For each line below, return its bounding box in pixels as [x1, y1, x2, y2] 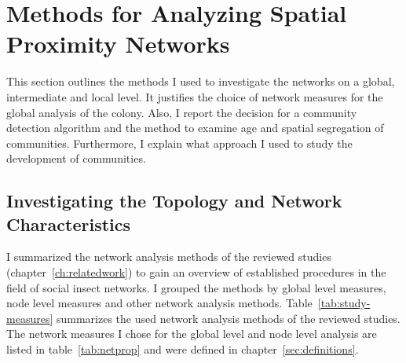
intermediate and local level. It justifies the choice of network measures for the [6, 88, 383, 104]
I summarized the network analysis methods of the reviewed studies [6, 248, 331, 265]
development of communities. [6, 150, 146, 167]
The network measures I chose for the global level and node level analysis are [6, 325, 377, 342]
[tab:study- [317, 295, 371, 311]
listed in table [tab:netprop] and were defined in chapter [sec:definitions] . [6, 341, 359, 357]
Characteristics [6, 211, 131, 236]
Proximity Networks [6, 27, 230, 60]
